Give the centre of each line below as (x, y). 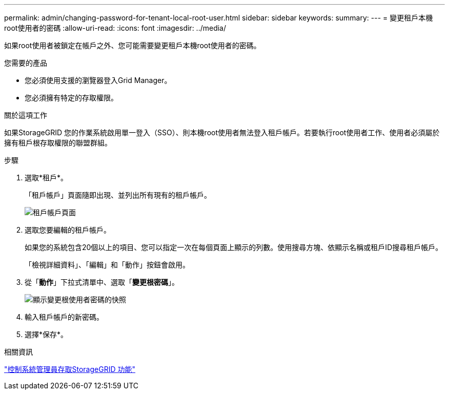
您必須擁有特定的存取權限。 (71, 98)
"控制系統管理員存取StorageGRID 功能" (70, 369)
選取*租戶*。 (46, 178)
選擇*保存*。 (46, 334)
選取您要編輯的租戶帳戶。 (68, 230)
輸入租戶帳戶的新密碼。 (64, 317)
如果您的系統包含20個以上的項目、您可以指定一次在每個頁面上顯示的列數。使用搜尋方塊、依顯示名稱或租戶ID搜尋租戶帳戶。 (234, 247)
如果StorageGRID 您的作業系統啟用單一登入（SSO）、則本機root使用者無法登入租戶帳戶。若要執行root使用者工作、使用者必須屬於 (222, 132)
